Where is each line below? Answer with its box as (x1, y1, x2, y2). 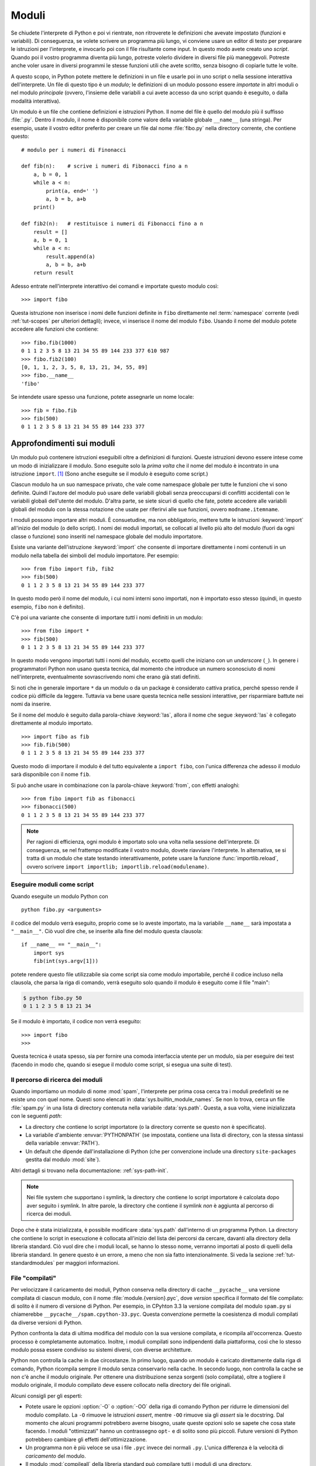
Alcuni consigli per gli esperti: (11, 1392, 83, 1399)
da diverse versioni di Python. (11, 1319, 83, 1326)
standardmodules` (11, 1260, 55, 1267)
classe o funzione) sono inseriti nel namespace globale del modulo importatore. (11, 532, 203, 539)
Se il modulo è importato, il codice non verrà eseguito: (11, 1018, 142, 1025)
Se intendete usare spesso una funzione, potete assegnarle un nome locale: (11, 393, 194, 401)
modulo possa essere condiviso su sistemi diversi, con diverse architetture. (11, 1346, 193, 1353)
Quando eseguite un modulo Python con (11, 893, 108, 900)
